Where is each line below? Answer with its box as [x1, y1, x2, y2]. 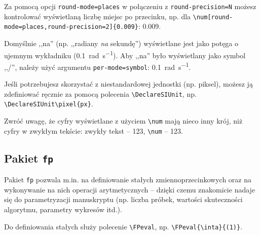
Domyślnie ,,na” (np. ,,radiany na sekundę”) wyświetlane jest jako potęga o [4, 37, 239, 48]
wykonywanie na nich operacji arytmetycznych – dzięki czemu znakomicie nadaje [4, 184, 255, 194]
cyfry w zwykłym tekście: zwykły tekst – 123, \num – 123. [4, 125, 183, 136]
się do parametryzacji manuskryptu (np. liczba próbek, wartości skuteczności [4, 194, 243, 205]
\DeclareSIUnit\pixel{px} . [4, 98, 93, 109]
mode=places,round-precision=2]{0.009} [4, 23, 138, 31]
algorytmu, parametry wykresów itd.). [4, 204, 122, 214]
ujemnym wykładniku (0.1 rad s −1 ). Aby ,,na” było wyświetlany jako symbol [4, 48, 246, 60]
